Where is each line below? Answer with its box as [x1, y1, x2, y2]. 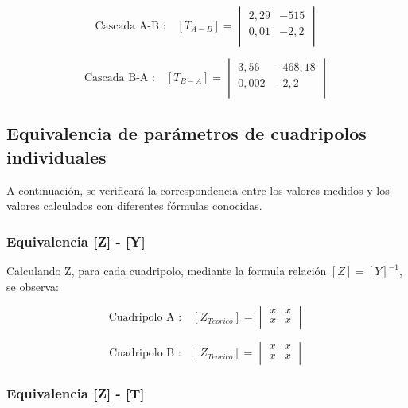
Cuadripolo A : [108, 312, 182, 324]
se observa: [6, 278, 59, 294]
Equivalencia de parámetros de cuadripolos [6, 121, 367, 146]
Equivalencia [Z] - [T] [6, 383, 145, 403]
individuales [6, 144, 107, 169]
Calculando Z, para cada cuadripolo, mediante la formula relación [6, 262, 327, 278]
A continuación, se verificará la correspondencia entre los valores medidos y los [6, 181, 390, 198]
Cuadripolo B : [108, 348, 181, 359]
